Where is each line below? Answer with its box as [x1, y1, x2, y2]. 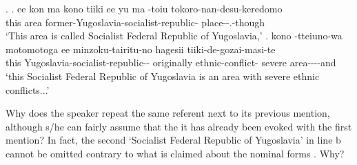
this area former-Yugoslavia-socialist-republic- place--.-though [6, 14, 265, 29]
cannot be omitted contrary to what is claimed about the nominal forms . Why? [6, 146, 345, 160]
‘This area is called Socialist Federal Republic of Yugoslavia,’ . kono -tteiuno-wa [6, 28, 343, 43]
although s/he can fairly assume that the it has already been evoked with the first [6, 119, 352, 133]
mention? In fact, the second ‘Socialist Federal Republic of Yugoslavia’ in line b [6, 133, 341, 147]
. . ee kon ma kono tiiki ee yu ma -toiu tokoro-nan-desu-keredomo [6, 1, 283, 15]
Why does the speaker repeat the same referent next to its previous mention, [6, 106, 330, 120]
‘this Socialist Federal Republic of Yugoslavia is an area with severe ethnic [6, 68, 320, 83]
